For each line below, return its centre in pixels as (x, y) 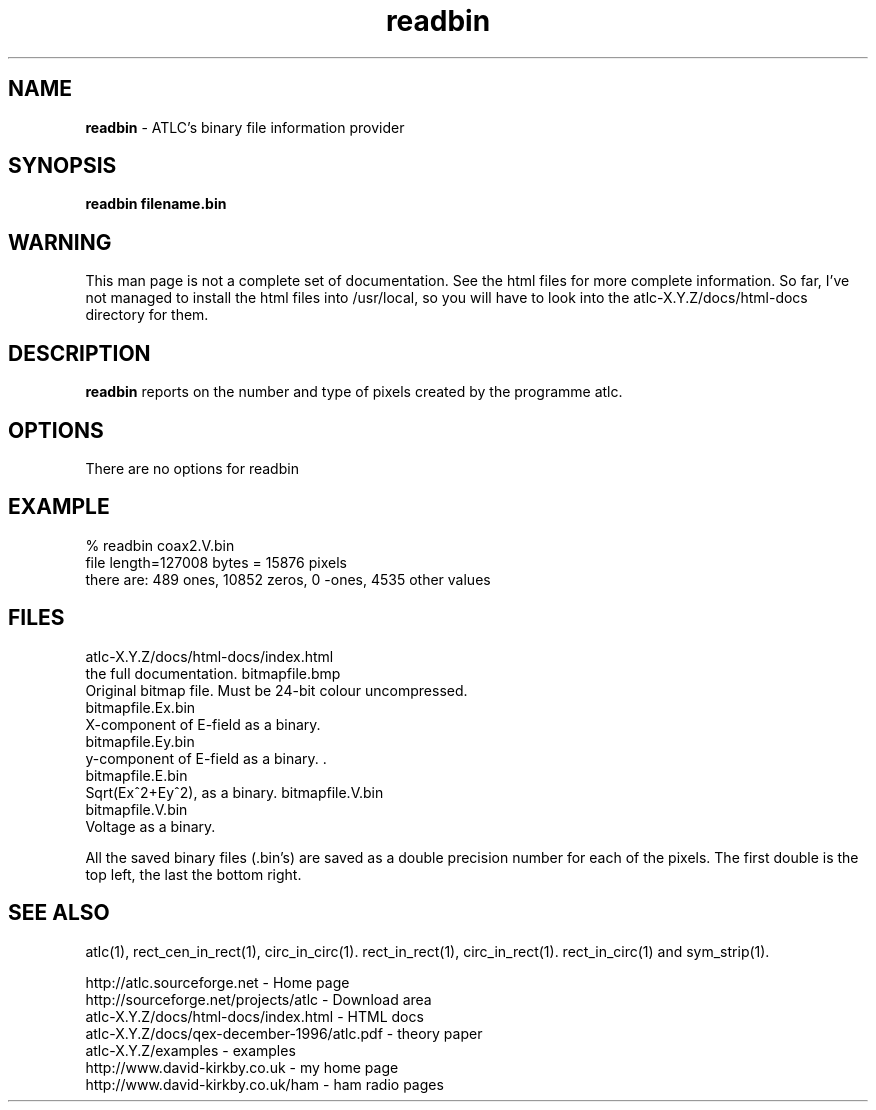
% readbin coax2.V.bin (160, 545)
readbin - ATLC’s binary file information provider (245, 127)
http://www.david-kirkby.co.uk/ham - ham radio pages (264, 1084)
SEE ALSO (59, 913)
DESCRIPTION (79, 353)
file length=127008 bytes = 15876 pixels (216, 562)
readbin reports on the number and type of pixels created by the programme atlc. (354, 392)
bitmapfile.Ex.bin (140, 707)
